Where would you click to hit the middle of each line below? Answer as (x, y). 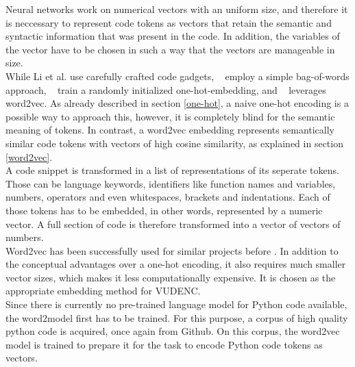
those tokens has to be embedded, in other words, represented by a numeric (164, 210)
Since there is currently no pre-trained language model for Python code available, (176, 304)
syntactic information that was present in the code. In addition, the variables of (173, 36)
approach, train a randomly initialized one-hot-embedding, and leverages (166, 89)
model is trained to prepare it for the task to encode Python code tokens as (164, 344)
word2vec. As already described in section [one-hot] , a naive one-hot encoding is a (177, 103)
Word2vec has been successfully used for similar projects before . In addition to (172, 250)
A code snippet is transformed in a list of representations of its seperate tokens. (172, 170)
